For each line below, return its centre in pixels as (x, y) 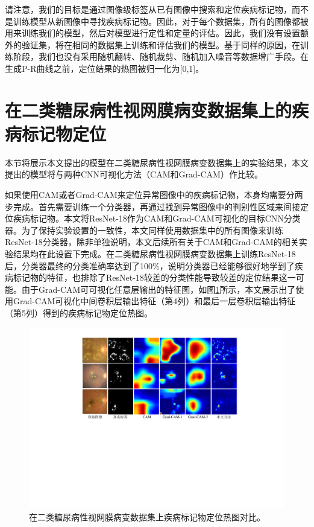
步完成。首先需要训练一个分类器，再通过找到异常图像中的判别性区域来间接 (152, 206)
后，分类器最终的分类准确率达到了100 (79, 265)
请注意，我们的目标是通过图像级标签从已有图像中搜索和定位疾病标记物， (148, 9)
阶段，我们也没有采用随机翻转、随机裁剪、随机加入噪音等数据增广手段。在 (161, 56)
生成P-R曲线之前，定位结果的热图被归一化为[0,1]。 (105, 68)
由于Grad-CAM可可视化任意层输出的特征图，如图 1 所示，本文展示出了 (159, 289)
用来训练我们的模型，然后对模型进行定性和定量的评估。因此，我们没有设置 (152, 33)
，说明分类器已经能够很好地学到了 (227, 265)
